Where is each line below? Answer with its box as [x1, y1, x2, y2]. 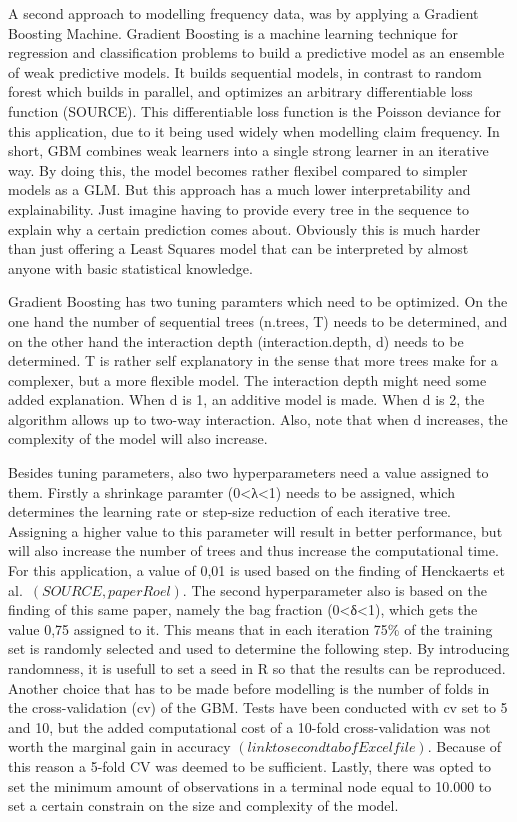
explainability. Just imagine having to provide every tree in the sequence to [8, 198, 469, 219]
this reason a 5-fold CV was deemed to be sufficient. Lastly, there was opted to [8, 755, 491, 776]
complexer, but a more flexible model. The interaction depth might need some [8, 369, 487, 390]
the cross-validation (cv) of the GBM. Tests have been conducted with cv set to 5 [8, 697, 508, 718]
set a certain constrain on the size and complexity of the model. [8, 795, 399, 816]
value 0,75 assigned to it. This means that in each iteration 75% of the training [8, 618, 493, 639]
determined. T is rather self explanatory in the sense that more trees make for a [8, 350, 498, 371]
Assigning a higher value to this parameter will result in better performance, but [8, 520, 503, 541]
